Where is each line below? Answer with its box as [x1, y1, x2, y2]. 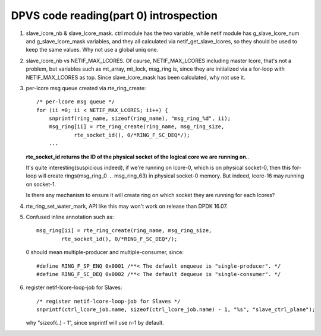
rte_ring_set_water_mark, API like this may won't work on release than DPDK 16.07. [26, 202, 228, 210]
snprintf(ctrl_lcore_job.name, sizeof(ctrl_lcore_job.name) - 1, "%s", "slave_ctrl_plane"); [36, 306, 316, 313]
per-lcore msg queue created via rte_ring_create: [26, 84, 146, 91]
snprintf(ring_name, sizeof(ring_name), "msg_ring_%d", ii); [48, 115, 231, 122]
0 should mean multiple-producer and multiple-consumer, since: [26, 249, 184, 256]
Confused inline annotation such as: [26, 213, 114, 220]
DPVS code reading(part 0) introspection [11, 9, 218, 22]
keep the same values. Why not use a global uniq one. [26, 46, 159, 53]
